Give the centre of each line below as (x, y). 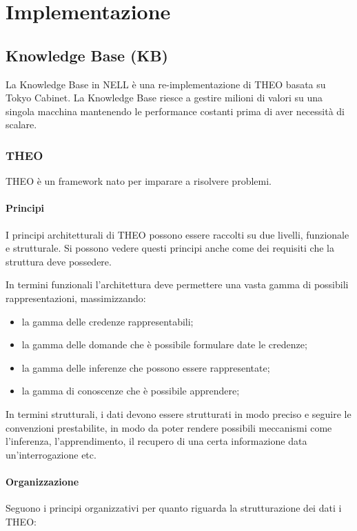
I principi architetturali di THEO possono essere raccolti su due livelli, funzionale (177, 234)
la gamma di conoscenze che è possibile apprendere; (131, 391)
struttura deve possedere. (59, 261)
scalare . (21, 124)
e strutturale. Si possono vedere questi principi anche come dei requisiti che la (170, 248)
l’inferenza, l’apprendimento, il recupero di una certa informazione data (156, 441)
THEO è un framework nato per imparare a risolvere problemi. (139, 181)
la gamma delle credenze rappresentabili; (108, 321)
